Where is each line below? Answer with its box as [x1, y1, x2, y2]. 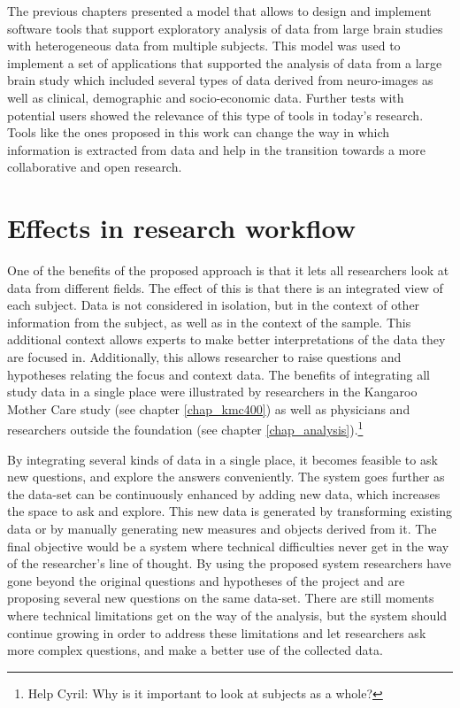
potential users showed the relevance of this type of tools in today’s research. [7, 105, 424, 124]
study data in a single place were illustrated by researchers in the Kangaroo [7, 382, 418, 401]
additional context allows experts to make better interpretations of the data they [7, 330, 446, 349]
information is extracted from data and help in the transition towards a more [7, 140, 425, 158]
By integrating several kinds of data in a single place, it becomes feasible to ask [7, 450, 438, 468]
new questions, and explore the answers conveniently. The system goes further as [7, 467, 445, 486]
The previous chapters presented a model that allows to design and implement [7, 2, 432, 19]
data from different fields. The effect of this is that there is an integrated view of [7, 278, 443, 296]
